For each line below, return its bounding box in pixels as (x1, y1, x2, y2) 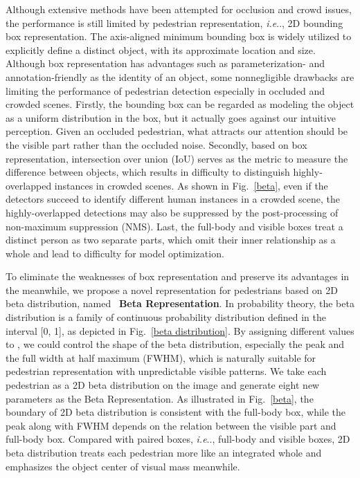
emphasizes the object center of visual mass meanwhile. (6, 459, 240, 473)
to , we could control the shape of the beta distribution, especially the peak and (6, 337, 345, 351)
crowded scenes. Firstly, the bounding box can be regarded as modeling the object (6, 97, 354, 111)
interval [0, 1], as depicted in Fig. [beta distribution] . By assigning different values (6, 323, 354, 338)
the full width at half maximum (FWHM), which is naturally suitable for (6, 350, 316, 365)
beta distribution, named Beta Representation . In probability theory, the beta (6, 296, 354, 311)
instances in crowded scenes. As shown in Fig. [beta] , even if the (54, 178, 328, 192)
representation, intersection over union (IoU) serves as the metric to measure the (6, 151, 348, 165)
